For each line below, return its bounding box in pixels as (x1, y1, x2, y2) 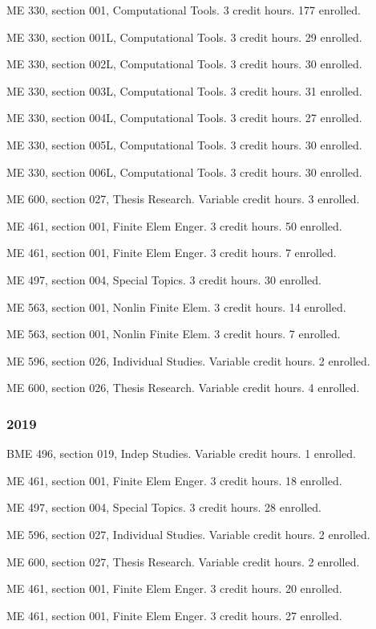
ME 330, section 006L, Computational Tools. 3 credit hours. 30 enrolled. (6, 163, 362, 180)
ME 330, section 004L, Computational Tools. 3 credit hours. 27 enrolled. (6, 109, 362, 126)
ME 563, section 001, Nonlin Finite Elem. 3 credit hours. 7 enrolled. (6, 325, 341, 342)
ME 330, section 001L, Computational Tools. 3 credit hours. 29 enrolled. (6, 28, 362, 45)
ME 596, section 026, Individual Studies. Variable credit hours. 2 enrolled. (6, 352, 370, 369)
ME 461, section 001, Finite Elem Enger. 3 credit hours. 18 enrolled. (6, 472, 342, 488)
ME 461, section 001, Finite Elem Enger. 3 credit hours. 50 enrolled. (6, 217, 342, 234)
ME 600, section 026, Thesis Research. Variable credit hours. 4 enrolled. (6, 379, 360, 396)
